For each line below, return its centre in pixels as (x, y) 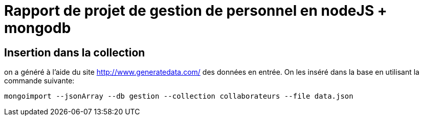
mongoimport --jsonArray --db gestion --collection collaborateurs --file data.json (179, 96)
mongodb (38, 28)
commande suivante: (39, 81)
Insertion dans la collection (75, 52)
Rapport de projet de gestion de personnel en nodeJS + (196, 11)
